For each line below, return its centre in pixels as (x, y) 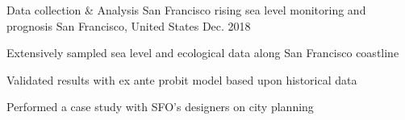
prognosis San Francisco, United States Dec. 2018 (129, 25)
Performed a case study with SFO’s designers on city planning (160, 107)
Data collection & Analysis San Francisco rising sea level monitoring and (186, 10)
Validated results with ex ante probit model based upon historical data (182, 79)
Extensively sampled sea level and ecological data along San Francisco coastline (203, 53)
